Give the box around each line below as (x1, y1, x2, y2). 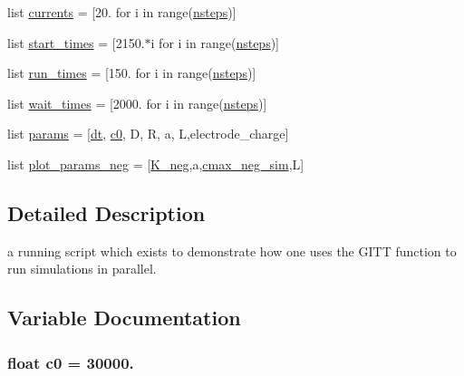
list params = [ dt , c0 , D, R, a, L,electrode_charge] (7, 124, 289, 143)
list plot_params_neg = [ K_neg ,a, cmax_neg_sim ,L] (7, 154, 304, 173)
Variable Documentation (7, 304, 241, 332)
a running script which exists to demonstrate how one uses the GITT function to (7, 241, 457, 260)
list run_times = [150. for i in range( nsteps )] (7, 63, 256, 82)
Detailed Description (7, 198, 206, 227)
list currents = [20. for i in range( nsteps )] (7, 3, 237, 21)
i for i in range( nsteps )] (150, 33, 279, 52)
